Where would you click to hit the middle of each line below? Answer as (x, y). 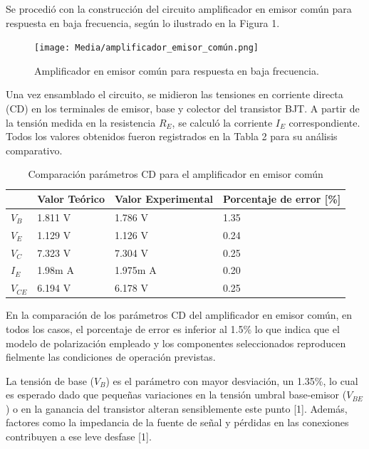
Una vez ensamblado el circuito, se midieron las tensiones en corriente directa (175, 94)
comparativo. (34, 150)
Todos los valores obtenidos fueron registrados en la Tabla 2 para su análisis (172, 136)
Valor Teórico (71, 199)
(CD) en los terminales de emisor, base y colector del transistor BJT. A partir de (183, 109)
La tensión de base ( (50, 380)
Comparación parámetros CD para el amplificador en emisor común (176, 174)
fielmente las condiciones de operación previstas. (111, 357)
